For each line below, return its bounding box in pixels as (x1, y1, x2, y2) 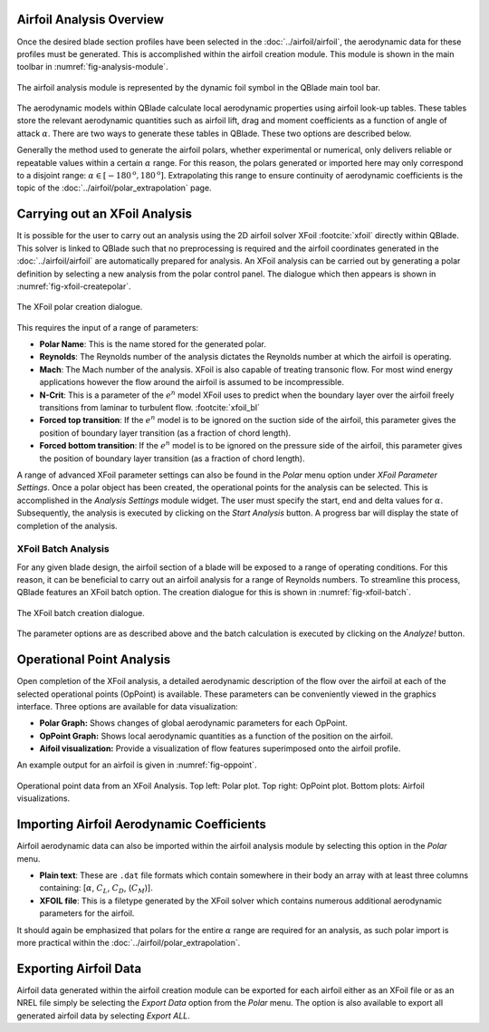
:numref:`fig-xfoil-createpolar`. (16, 281, 131, 292)
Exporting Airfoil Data (16, 960, 142, 976)
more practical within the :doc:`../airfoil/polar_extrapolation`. (16, 937, 241, 948)
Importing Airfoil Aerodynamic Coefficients (16, 816, 267, 833)
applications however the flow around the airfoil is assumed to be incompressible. (39, 377, 344, 388)
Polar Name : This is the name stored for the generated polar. (39, 339, 266, 350)
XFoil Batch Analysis (16, 543, 110, 555)
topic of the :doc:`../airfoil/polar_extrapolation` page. (16, 182, 212, 194)
